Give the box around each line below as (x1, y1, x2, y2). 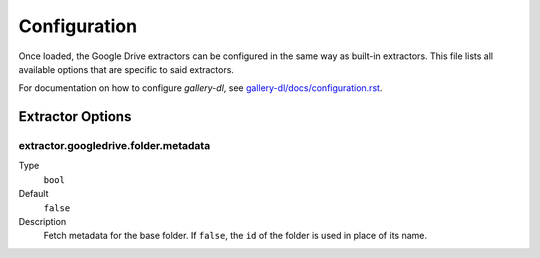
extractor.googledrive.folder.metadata (18, 139, 211, 153)
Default (18, 188, 49, 200)
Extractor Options (18, 108, 132, 125)
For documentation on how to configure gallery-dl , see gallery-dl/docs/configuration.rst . (18, 82, 383, 94)
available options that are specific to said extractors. (18, 63, 235, 75)
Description (18, 216, 67, 228)
